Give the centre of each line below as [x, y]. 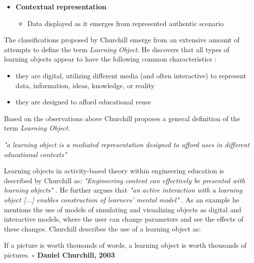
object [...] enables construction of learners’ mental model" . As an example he [122, 199]
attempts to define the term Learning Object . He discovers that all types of [117, 49]
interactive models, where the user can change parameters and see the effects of [124, 219]
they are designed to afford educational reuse [83, 102]
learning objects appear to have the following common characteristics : [110, 59]
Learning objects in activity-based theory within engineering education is [114, 171]
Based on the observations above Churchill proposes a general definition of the [122, 118]
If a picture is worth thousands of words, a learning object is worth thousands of [125, 245]
